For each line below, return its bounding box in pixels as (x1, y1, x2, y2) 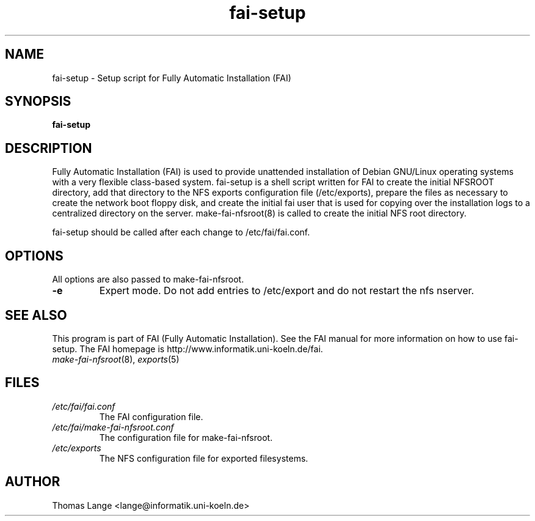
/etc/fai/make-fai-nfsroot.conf (52, 421, 174, 432)
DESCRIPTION (5, 140, 92, 156)
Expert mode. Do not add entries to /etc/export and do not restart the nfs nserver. (99, 284, 475, 297)
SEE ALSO (5, 307, 67, 323)
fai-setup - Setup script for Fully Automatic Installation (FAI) (52, 72, 291, 83)
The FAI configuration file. (99, 411, 203, 422)
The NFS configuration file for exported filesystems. (99, 453, 308, 464)
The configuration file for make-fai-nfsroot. (99, 432, 273, 443)
